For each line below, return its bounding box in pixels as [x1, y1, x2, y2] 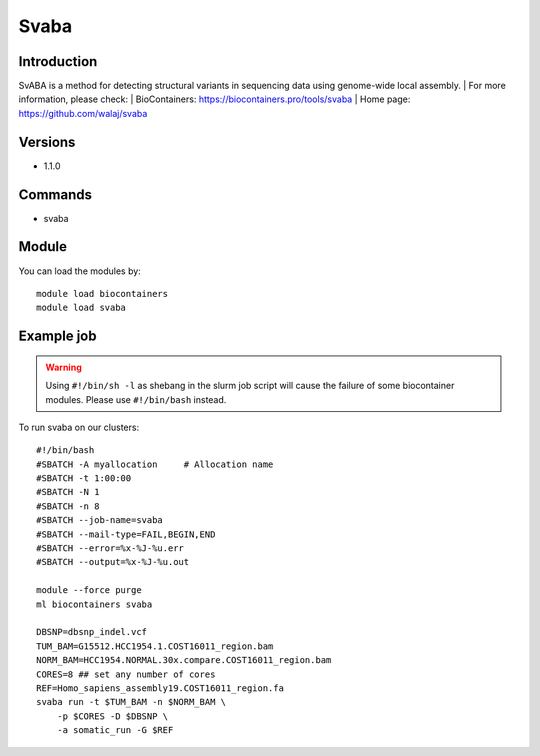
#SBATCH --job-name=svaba [36, 515, 164, 526]
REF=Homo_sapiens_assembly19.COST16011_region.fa [36, 682, 285, 694]
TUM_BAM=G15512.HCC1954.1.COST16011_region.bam [36, 640, 274, 652]
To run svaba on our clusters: [18, 421, 140, 433]
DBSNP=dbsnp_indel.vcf [36, 626, 148, 638]
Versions [18, 133, 76, 150]
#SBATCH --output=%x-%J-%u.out [36, 556, 190, 568]
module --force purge [36, 585, 142, 596]
